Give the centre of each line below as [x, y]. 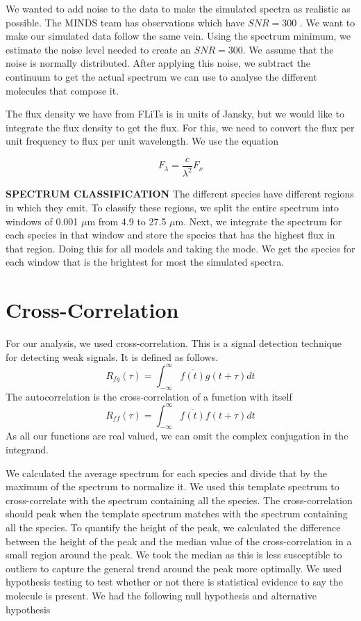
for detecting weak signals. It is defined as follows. [112, 356]
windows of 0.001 [42, 221]
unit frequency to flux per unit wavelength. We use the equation [142, 141]
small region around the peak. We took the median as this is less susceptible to [174, 555]
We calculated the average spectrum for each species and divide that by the [167, 473]
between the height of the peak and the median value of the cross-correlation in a [179, 541]
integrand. [27, 449]
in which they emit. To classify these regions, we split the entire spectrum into [173, 207]
